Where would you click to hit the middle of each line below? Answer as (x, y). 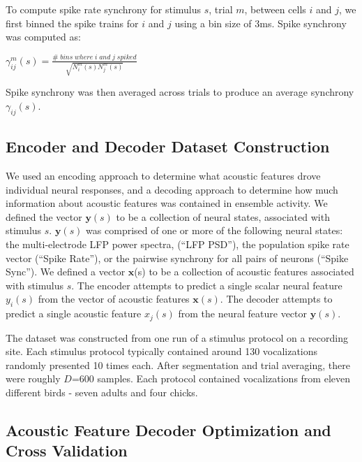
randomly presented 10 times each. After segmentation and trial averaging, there (178, 364)
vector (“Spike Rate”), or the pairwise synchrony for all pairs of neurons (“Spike (177, 258)
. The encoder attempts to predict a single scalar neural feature (207, 285)
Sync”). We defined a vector (66, 272)
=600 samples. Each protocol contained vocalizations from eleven (211, 378)
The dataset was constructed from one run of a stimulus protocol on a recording (177, 337)
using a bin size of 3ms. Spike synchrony (261, 23)
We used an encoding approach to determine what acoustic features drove (163, 176)
